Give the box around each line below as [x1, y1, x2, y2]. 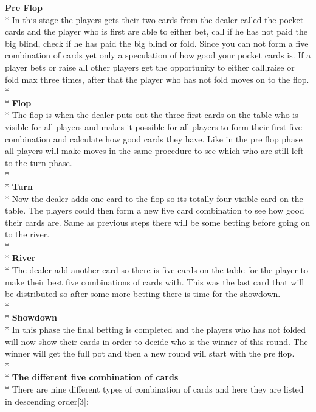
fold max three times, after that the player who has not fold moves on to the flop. [5, 72, 309, 85]
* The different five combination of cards [5, 371, 179, 383]
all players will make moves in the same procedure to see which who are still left [5, 144, 304, 157]
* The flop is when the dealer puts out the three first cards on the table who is [5, 108, 298, 121]
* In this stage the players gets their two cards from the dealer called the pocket [5, 13, 304, 26]
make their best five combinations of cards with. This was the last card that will [5, 275, 304, 288]
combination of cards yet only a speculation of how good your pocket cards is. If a [5, 49, 311, 61]
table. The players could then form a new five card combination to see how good [5, 204, 304, 217]
